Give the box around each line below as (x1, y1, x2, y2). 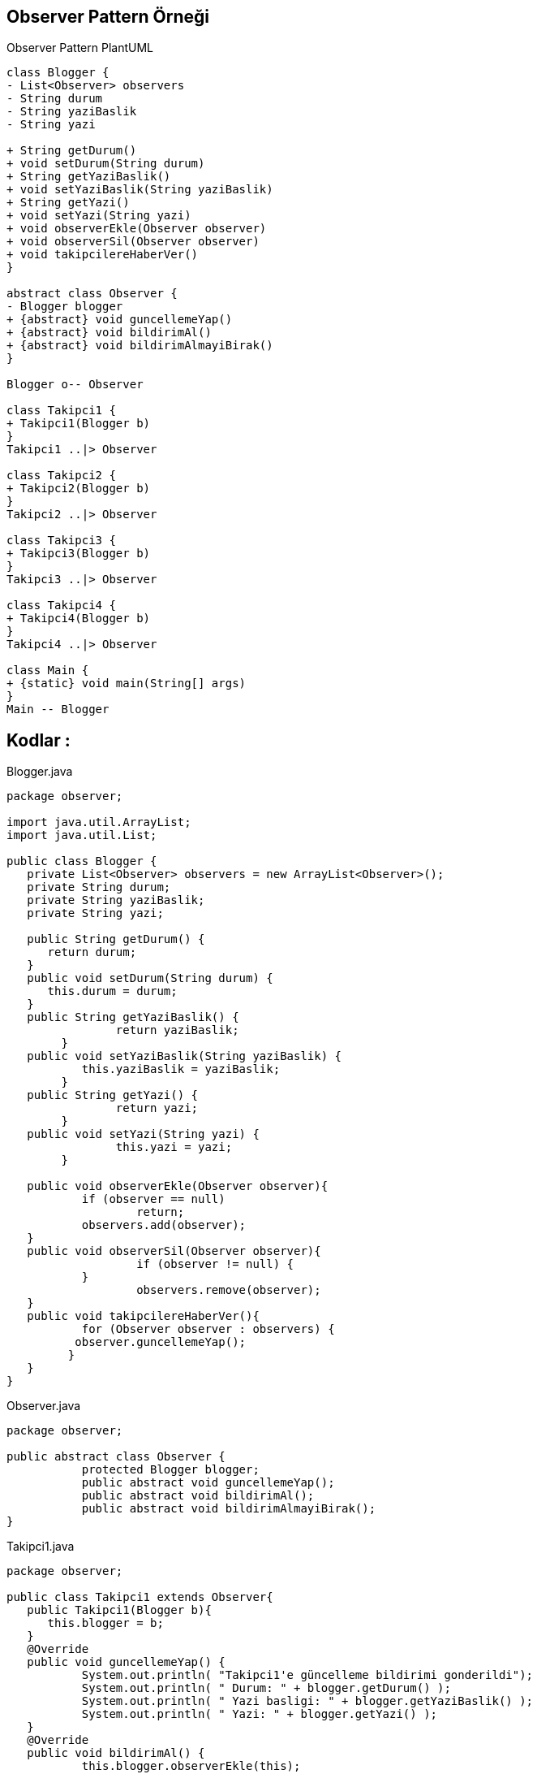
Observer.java (6, 1399, 81, 1413)
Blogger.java (6, 764, 73, 779)
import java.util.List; (6, 829, 157, 842)
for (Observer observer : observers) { (81, 1322, 335, 1336)
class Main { (6, 664, 89, 677)
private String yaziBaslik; (27, 893, 205, 907)
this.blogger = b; (47, 1616, 164, 1630)
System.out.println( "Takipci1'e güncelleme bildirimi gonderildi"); (81, 1668, 534, 1682)
